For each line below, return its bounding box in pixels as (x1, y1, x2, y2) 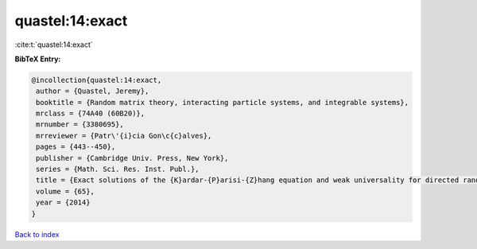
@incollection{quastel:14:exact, (31, 76, 162, 84)
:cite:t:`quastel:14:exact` (14, 40, 93, 49)
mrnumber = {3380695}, (36, 120, 125, 129)
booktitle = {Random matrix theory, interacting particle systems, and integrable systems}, (36, 98, 409, 107)
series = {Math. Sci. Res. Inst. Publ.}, (36, 165, 200, 174)
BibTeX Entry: (14, 54, 61, 64)
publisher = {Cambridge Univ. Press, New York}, (36, 154, 229, 162)
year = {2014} (36, 198, 91, 207)
